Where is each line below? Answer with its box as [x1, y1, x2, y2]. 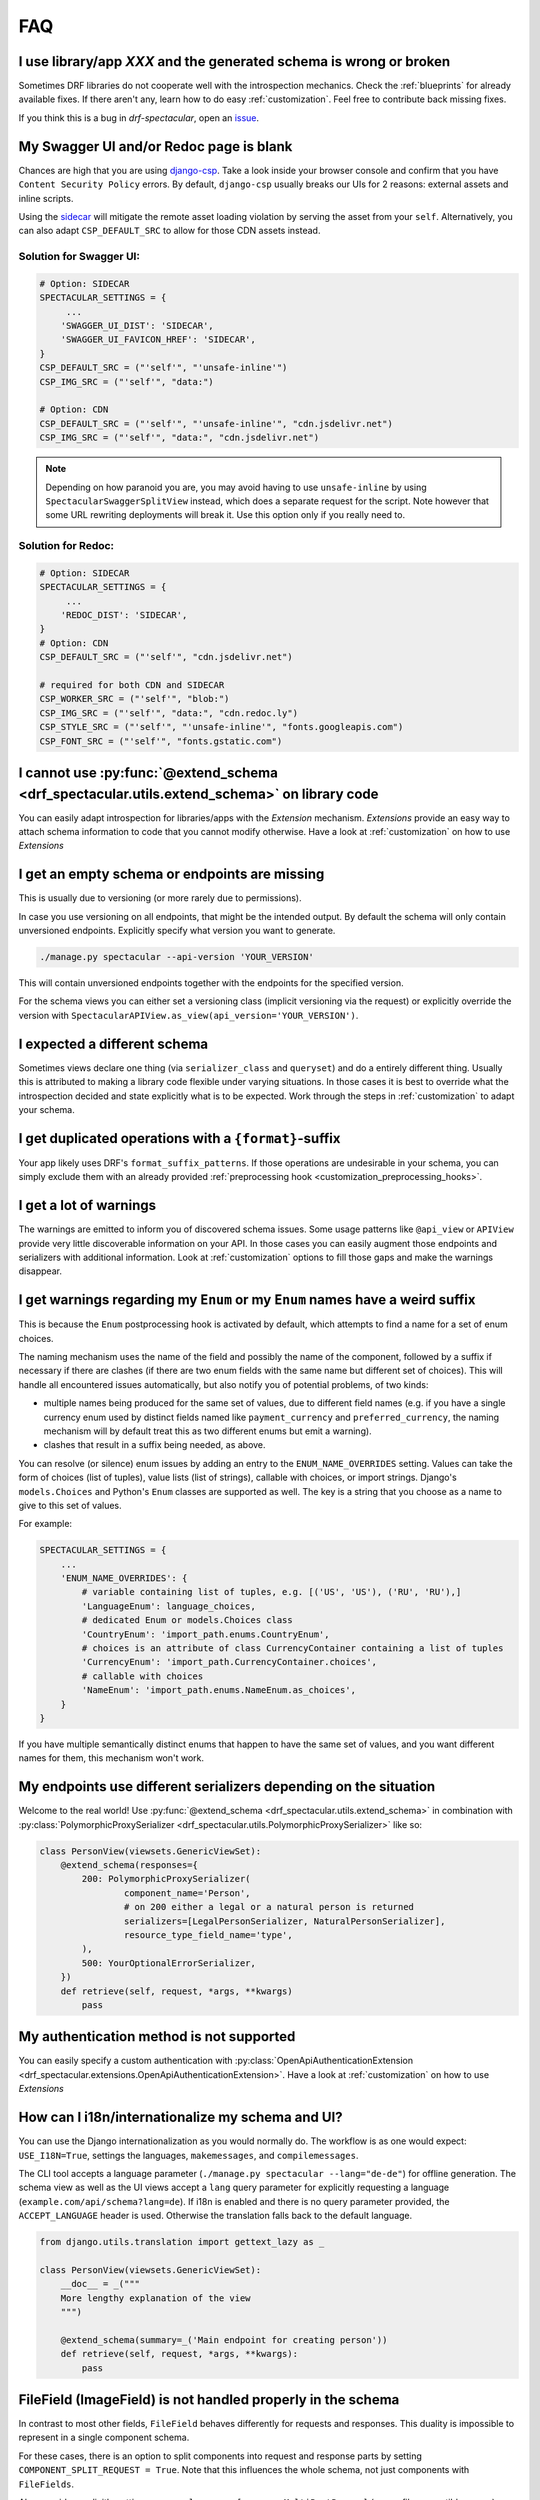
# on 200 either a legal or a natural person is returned [123, 1901, 415, 1913]
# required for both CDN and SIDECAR [39, 679, 225, 690]
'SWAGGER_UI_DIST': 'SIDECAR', [60, 320, 214, 332]
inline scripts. [18, 192, 74, 204]
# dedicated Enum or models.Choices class [81, 1615, 294, 1626]
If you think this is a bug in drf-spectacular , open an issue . [18, 111, 260, 124]
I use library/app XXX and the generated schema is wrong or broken [18, 53, 451, 70]
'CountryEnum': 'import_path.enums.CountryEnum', [81, 1628, 330, 1640]
